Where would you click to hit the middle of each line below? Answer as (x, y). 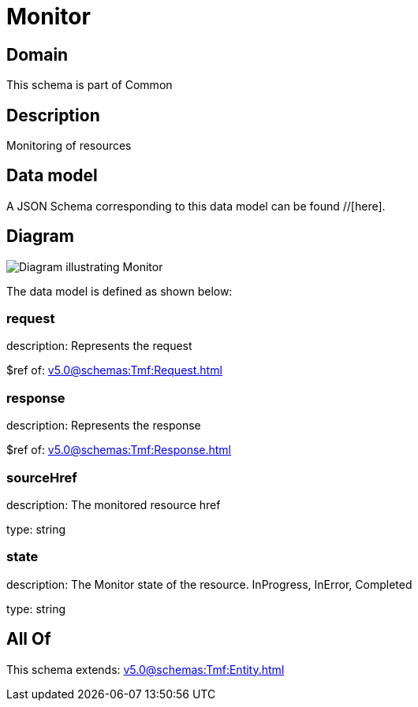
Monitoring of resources (69, 146)
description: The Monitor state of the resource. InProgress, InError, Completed (209, 584)
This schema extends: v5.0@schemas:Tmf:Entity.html (146, 669)
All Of (29, 639)
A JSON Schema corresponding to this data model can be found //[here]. (196, 206)
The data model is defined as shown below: (119, 291)
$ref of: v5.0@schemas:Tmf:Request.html (114, 370)
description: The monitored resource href (114, 504)
